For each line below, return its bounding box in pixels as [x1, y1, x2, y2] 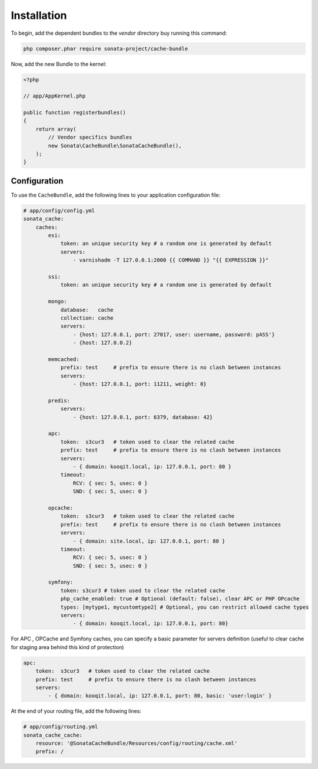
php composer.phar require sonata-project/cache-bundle [23, 45, 188, 52]
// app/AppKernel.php [23, 93, 86, 100]
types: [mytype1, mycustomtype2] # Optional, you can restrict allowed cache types [60, 604, 309, 610]
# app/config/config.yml [23, 207, 95, 214]
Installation [11, 9, 67, 22]
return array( [35, 126, 77, 132]
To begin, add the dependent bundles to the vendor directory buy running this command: [11, 30, 227, 37]
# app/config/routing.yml [23, 724, 98, 730]
